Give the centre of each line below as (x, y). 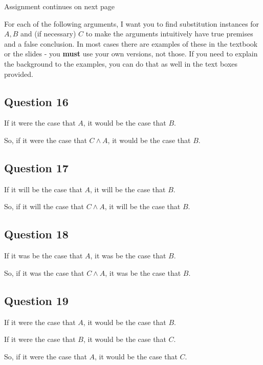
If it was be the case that (43, 256)
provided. (19, 74)
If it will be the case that (43, 189)
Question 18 (36, 234)
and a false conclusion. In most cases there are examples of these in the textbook (131, 43)
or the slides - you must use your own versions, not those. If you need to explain (131, 54)
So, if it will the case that (44, 206)
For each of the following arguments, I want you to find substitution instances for (132, 23)
